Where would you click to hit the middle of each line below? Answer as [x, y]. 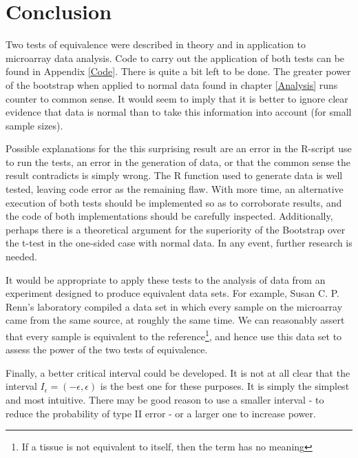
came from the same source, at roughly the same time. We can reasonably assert [175, 320]
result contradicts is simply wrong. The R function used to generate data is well [174, 175]
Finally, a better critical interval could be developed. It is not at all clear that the [178, 372]
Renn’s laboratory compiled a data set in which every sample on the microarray [174, 306]
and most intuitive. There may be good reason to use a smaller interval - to [165, 400]
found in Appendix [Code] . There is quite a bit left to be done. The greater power [178, 71]
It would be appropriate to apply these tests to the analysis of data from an [166, 279]
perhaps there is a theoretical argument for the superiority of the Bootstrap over [176, 229]
